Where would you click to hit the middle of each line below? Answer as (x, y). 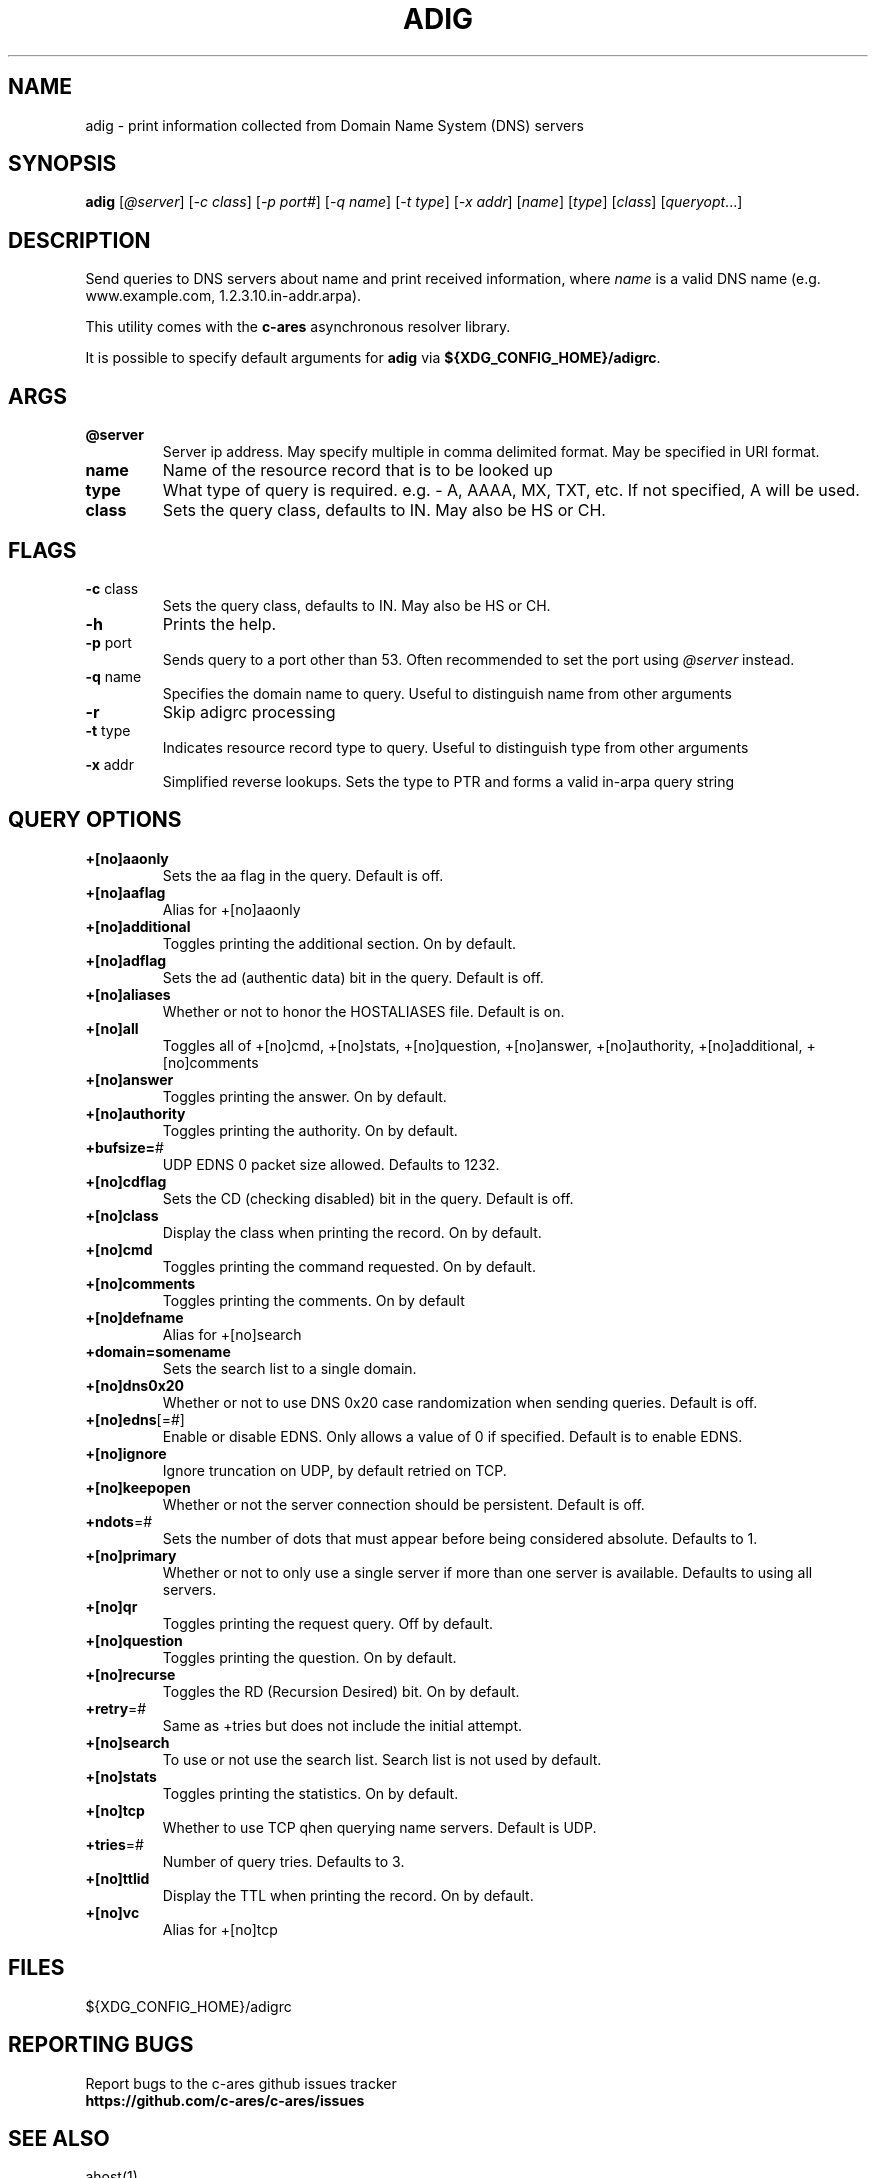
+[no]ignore (126, 1453)
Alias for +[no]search (232, 1334)
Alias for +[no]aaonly (231, 909)
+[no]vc (112, 1912)
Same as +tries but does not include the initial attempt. (342, 1725)
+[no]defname (134, 1317)
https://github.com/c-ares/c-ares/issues (225, 2100)
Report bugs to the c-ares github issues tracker (241, 2083)
